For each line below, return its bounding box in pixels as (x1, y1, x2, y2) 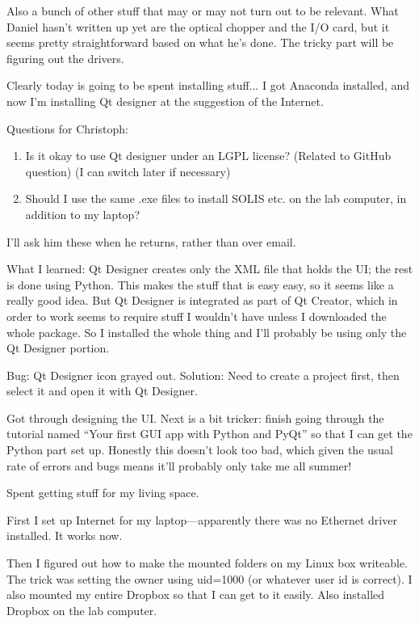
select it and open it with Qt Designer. (6, 382, 198, 399)
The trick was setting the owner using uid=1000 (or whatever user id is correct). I (6, 570, 413, 587)
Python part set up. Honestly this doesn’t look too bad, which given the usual (6, 441, 393, 458)
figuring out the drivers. (6, 49, 124, 66)
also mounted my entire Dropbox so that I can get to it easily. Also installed (6, 586, 385, 603)
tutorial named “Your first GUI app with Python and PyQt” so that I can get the (6, 425, 413, 442)
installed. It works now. (6, 527, 123, 544)
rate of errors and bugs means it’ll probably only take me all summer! (6, 457, 352, 474)
